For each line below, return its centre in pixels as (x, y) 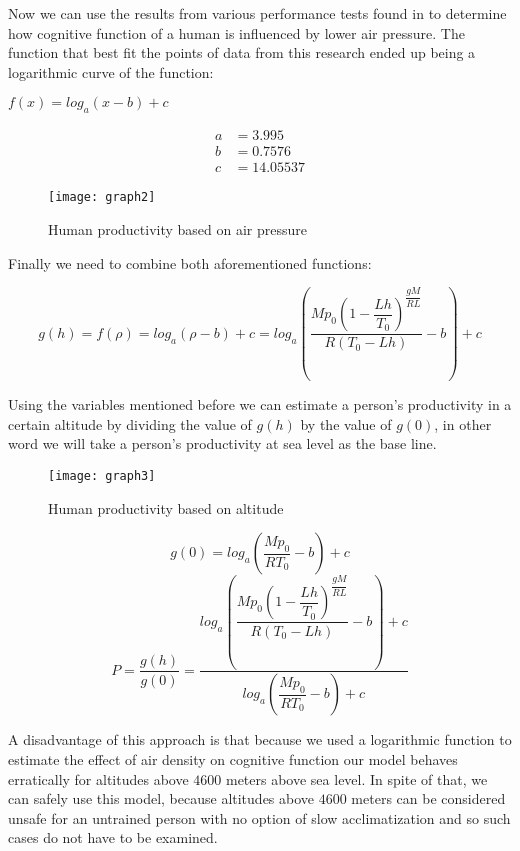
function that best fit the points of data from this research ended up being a (242, 52)
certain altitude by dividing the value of (130, 423)
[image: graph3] (102, 476)
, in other (463, 423)
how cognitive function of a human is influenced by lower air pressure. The (236, 32)
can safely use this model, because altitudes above (161, 798)
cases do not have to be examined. (113, 837)
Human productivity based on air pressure (178, 228)
